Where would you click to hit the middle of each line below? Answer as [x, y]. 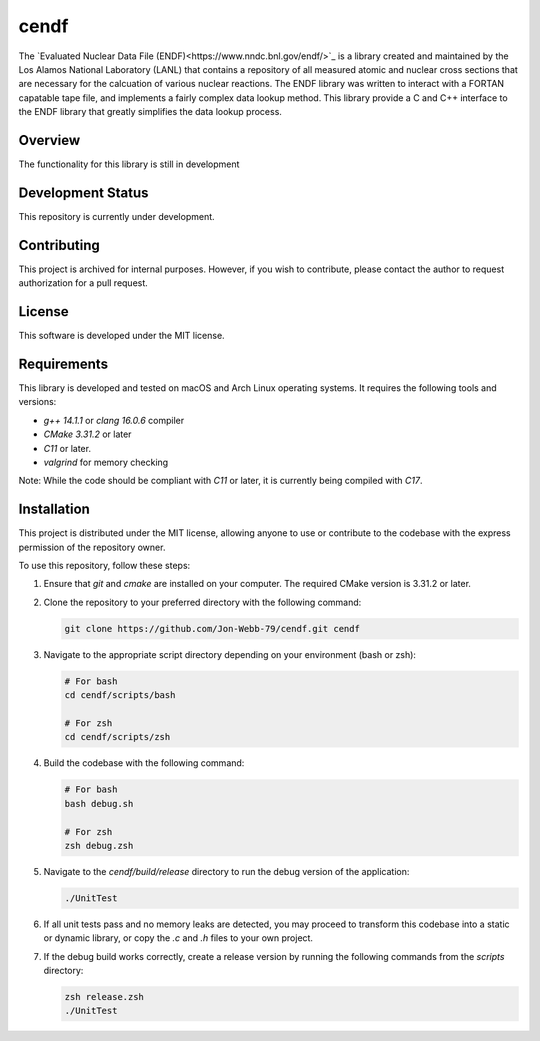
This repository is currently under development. [116, 216]
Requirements [63, 363]
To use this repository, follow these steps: [104, 566]
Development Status [83, 192]
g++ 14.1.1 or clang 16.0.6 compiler [114, 420]
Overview [49, 140]
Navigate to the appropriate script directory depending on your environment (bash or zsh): [230, 654]
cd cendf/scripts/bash [120, 695]
